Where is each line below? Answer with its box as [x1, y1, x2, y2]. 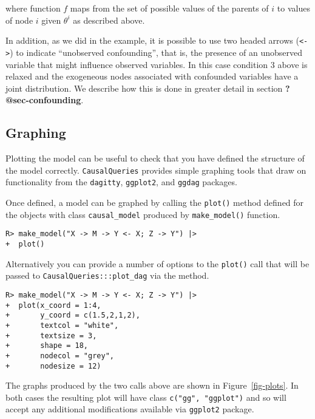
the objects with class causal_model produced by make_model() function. [5, 208, 280, 220]
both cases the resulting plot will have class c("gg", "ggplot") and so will [5, 390, 286, 403]
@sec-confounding [5, 94, 81, 106]
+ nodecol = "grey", [5, 351, 114, 360]
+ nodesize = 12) [5, 361, 101, 370]
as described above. [73, 13, 145, 26]
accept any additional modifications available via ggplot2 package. [5, 403, 254, 415]
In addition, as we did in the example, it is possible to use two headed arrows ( [5, 34, 299, 47]
